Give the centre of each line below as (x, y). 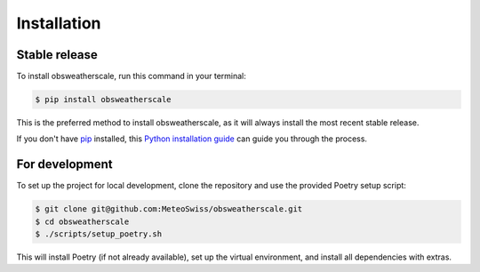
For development (64, 164)
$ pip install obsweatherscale (104, 100)
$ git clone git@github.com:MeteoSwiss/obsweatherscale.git (169, 209)
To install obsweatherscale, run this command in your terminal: (131, 76)
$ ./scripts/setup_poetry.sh (99, 234)
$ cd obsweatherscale (82, 221)
